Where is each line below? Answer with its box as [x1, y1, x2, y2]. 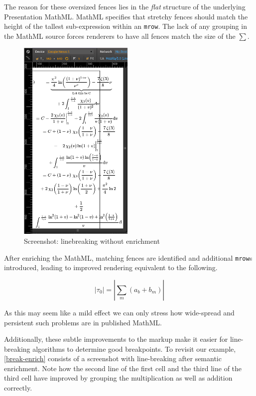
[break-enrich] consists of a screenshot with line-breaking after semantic [4, 353, 222, 364]
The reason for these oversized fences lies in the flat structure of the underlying [4, 1, 246, 11]
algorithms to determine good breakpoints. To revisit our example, [32, 343, 236, 354]
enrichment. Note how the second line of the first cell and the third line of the [4, 363, 242, 373]
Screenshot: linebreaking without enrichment [24, 236, 160, 246]
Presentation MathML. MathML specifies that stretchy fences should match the [4, 11, 248, 21]
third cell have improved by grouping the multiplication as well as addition [4, 373, 233, 383]
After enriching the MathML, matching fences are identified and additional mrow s [4, 252, 253, 263]
